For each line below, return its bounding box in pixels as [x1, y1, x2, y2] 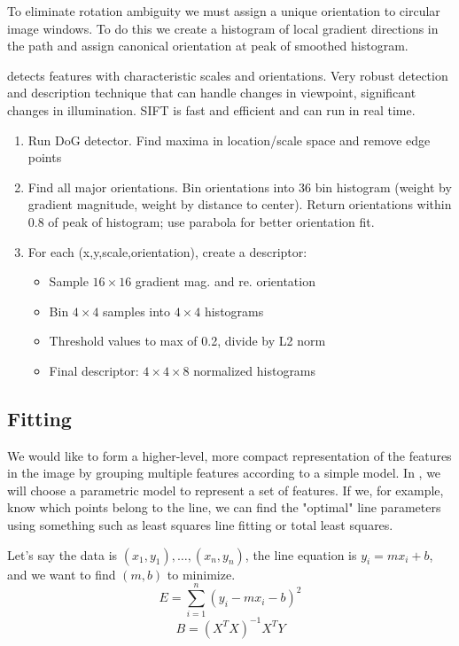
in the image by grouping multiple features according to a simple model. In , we [7, 463, 441, 482]
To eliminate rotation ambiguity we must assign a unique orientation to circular [7, 2, 440, 19]
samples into [103, 301, 171, 320]
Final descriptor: [49, 361, 139, 379]
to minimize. [167, 564, 236, 583]
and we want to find [7, 564, 116, 583]
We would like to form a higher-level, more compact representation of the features [7, 446, 452, 464]
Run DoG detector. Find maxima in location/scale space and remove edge [27, 130, 431, 149]
